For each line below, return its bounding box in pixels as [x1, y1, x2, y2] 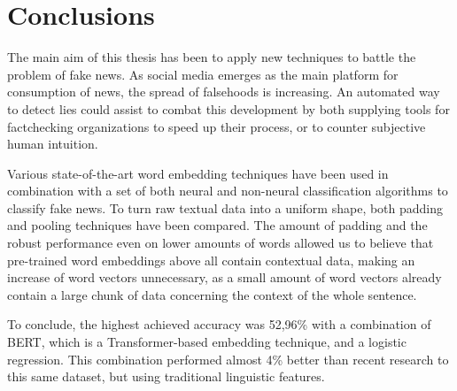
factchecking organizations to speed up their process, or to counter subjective [7, 117, 426, 135]
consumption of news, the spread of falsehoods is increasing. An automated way [7, 82, 440, 101]
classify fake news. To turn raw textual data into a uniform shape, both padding [7, 198, 444, 217]
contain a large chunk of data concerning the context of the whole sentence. [7, 285, 417, 303]
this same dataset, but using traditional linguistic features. [7, 367, 325, 386]
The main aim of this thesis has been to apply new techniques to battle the [7, 48, 416, 66]
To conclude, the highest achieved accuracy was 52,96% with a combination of [7, 315, 431, 333]
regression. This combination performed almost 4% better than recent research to [7, 349, 449, 368]
